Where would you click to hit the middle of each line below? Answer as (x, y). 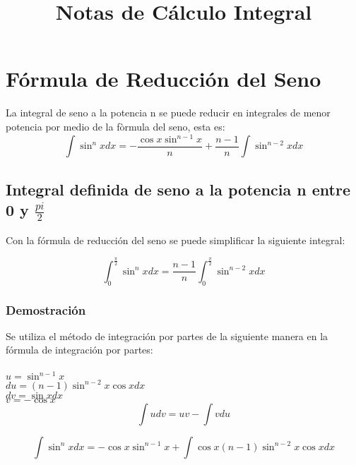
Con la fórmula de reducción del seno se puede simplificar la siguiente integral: (176, 240)
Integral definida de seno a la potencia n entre (178, 189)
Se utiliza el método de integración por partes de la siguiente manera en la (167, 336)
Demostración (46, 309)
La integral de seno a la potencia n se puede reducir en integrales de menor (168, 113)
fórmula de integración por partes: (79, 350)
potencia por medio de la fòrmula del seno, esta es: (115, 126)
